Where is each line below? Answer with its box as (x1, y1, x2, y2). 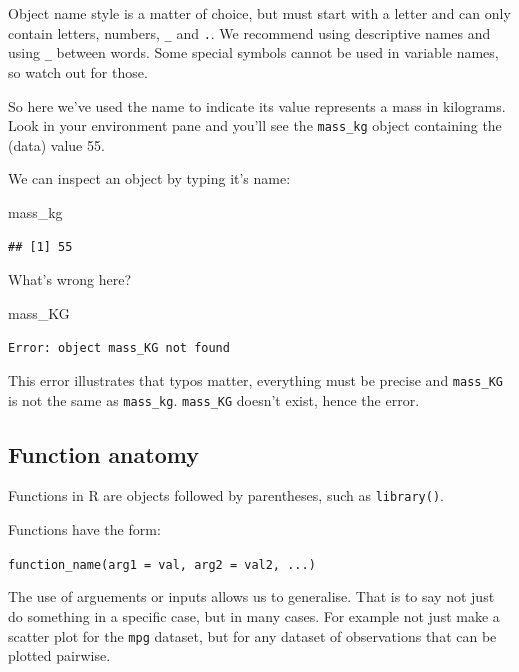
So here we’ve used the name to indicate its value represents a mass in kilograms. (8, 95, 506, 116)
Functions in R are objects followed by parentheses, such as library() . (8, 485, 444, 506)
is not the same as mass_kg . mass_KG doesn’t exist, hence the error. (8, 389, 420, 410)
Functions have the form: (8, 519, 161, 540)
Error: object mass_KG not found (8, 341, 230, 356)
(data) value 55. (8, 134, 105, 155)
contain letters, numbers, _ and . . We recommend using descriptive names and (8, 22, 491, 43)
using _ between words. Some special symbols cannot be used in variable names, (8, 42, 499, 63)
